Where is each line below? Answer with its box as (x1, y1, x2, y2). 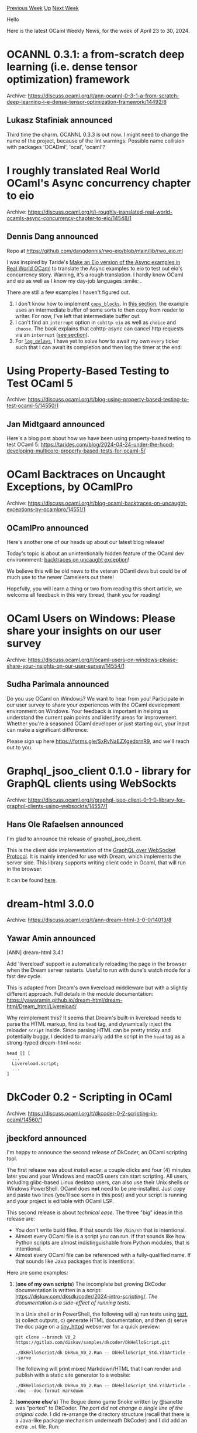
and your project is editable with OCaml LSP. (6, 1198, 115, 1204)
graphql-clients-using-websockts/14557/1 (6, 802, 108, 809)
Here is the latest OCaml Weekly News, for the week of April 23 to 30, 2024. (6, 28, 190, 34)
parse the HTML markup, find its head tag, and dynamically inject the (6, 1020, 172, 1028)
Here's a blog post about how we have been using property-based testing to (6, 435, 191, 442)
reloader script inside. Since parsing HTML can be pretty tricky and (6, 1027, 171, 1034)
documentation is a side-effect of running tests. (15, 1299, 131, 1306)
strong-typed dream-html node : (6, 1039, 82, 1046)
